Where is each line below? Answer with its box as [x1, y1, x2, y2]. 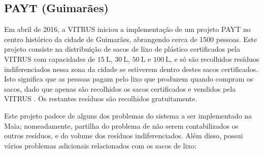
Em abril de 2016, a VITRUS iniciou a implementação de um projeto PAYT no [4, 24, 251, 34]
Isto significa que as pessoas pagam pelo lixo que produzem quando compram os [4, 73, 253, 84]
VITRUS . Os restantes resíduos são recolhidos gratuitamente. [4, 93, 198, 104]
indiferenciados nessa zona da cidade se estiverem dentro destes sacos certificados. [4, 63, 258, 74]
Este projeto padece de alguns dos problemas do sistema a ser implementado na [4, 110, 252, 121]
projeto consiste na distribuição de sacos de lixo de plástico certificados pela [4, 44, 240, 54]
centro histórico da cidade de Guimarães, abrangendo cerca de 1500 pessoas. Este [4, 33, 257, 44]
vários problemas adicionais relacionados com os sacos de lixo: [4, 140, 196, 150]
